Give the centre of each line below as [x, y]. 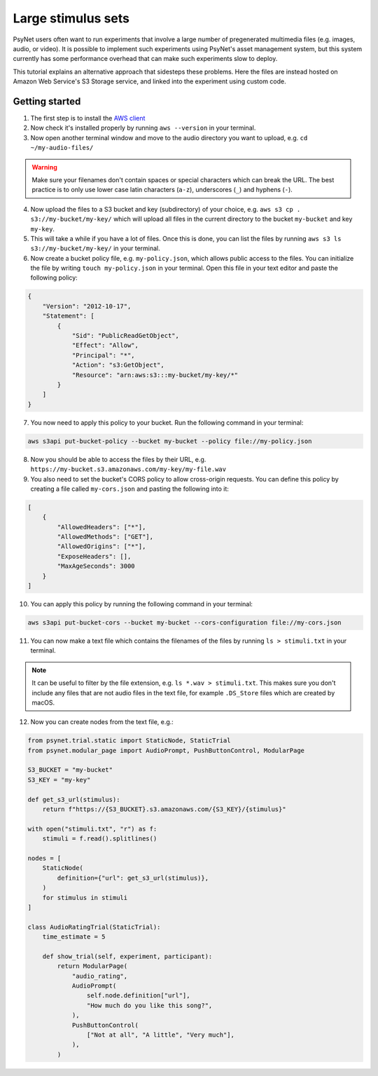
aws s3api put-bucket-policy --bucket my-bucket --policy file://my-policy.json [170, 441]
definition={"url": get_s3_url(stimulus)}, [133, 878]
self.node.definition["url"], [138, 996]
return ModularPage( [92, 966]
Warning [44, 167]
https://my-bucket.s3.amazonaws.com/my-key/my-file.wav [128, 469]
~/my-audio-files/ [62, 148]
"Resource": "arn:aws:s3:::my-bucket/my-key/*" [155, 375]
